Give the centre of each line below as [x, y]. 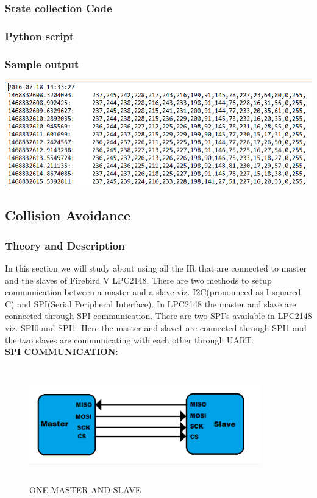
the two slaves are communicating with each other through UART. [129, 339]
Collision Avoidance [68, 215]
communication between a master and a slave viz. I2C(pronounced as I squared [153, 292]
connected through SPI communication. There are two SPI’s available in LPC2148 [158, 316]
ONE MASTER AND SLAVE [85, 490]
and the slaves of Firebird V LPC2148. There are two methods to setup [138, 280]
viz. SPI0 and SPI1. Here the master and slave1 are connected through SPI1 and [156, 328]
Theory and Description [65, 245]
